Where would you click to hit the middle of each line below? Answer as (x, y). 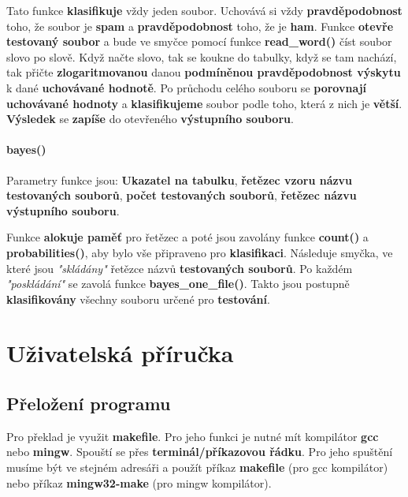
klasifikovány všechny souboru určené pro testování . (138, 299)
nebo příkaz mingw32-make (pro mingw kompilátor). (139, 482)
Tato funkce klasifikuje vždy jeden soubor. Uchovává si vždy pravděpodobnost (204, 10)
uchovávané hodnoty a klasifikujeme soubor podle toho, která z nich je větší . (204, 103)
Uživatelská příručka (120, 353)
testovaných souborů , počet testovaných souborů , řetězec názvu (182, 195)
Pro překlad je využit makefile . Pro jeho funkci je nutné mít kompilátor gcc (193, 436)
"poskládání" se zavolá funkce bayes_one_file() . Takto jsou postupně (178, 284)
